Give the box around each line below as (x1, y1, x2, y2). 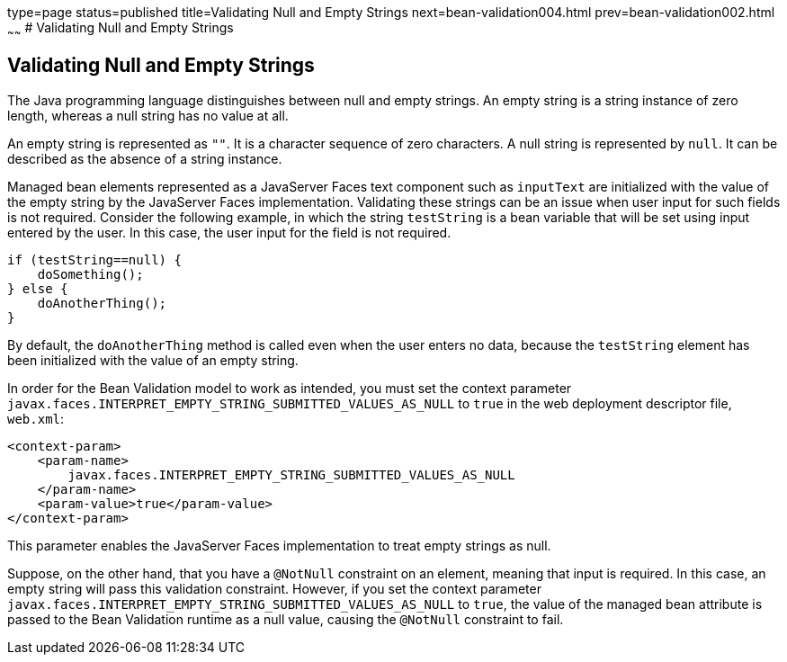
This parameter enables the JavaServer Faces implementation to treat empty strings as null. (7, 537, 551, 553)
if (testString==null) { (7, 252, 182, 267)
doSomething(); (37, 266, 144, 282)
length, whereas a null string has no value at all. (7, 107, 289, 123)
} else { (7, 281, 68, 296)
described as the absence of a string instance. (7, 150, 282, 166)
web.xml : (7, 410, 65, 426)
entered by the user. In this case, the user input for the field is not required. (7, 224, 452, 240)
